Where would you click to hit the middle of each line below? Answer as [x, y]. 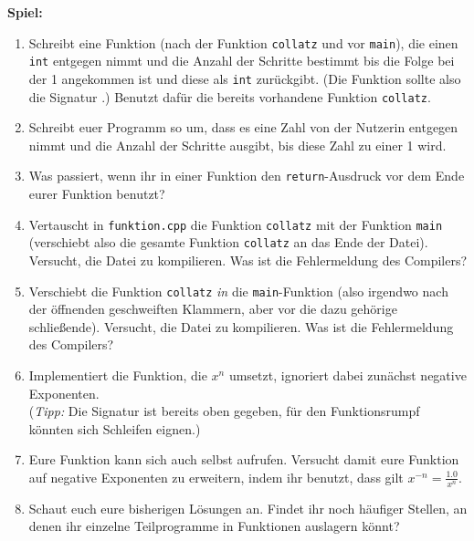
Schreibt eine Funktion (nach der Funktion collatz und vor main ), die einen [243, 42]
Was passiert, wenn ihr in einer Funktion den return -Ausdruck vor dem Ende [247, 176]
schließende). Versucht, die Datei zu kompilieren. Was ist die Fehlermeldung [241, 326]
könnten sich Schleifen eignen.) [115, 428]
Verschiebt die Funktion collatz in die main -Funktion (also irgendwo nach [238, 291]
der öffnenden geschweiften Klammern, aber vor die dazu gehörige [213, 309]
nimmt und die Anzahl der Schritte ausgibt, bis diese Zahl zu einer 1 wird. [237, 145]
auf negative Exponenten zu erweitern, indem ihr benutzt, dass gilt [216, 477]
